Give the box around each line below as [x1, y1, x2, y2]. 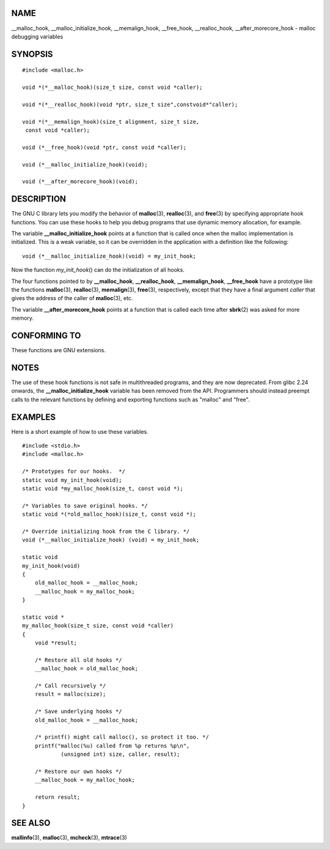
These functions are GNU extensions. [11, 347, 106, 354]
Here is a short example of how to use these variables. [11, 428, 149, 435]
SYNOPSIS [11, 49, 53, 59]
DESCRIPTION [11, 194, 67, 205]
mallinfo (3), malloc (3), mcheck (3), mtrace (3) [11, 834, 128, 842]
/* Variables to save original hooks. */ [22, 502, 148, 509]
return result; [34, 794, 81, 801]
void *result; [34, 640, 78, 646]
